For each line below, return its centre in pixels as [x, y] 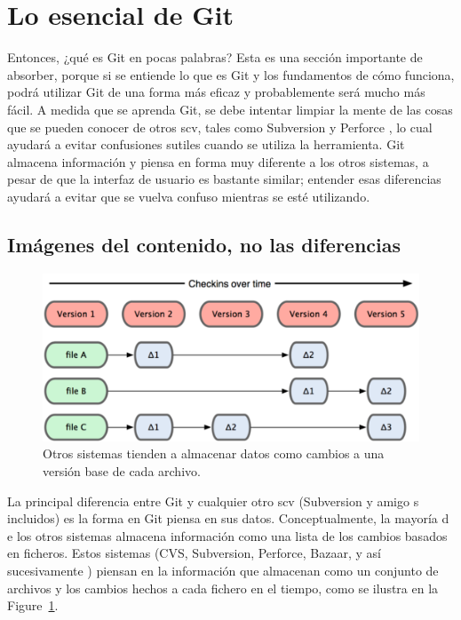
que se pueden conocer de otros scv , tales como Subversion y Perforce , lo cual [220, 127]
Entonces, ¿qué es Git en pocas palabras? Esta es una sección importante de [215, 57]
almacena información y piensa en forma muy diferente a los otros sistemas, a [218, 161]
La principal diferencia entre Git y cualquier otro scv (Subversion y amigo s [213, 501]
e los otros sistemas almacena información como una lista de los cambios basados [227, 535]
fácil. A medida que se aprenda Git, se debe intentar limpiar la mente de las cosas [230, 109]
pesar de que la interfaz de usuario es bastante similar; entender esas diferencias [224, 179]
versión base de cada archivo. [122, 470]
